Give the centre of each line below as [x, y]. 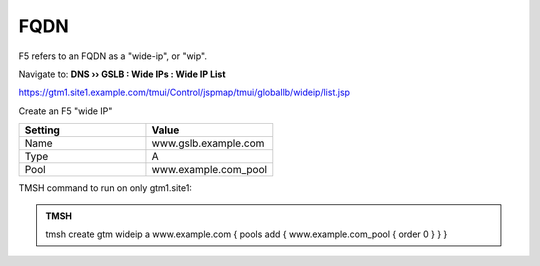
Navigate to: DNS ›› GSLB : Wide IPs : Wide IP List [122, 74]
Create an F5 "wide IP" [65, 111]
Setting [42, 130]
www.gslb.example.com [208, 143]
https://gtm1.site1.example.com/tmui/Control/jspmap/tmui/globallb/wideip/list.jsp [184, 92]
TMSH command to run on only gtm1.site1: [105, 188]
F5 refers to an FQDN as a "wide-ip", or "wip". [113, 56]
